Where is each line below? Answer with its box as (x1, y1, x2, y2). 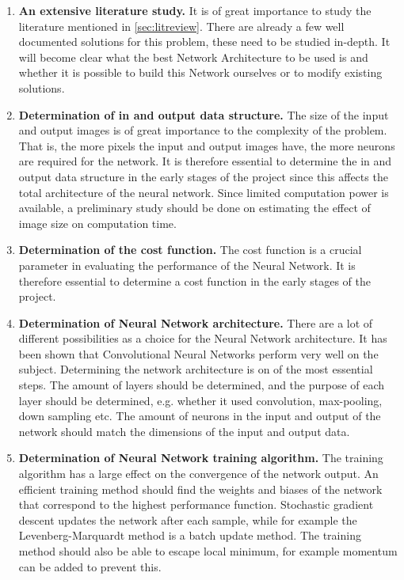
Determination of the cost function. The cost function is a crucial (18, 241, 362, 258)
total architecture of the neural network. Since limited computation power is (18, 184, 389, 200)
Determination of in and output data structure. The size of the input (18, 106, 389, 123)
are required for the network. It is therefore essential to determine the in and (18, 153, 392, 169)
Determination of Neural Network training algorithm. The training (18, 449, 383, 466)
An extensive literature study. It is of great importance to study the (18, 2, 372, 18)
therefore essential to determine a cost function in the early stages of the (18, 272, 372, 289)
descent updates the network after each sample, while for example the (18, 511, 357, 528)
